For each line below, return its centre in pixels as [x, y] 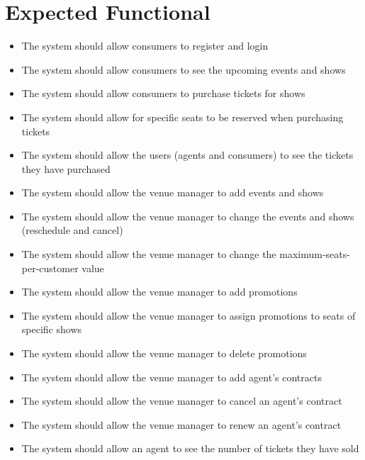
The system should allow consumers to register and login [145, 46]
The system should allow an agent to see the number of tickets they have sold [190, 448]
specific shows [52, 329]
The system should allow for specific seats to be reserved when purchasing [182, 117]
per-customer [50, 268]
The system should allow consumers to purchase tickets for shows [163, 93]
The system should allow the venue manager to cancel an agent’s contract [182, 401]
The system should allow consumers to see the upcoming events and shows [184, 69]
